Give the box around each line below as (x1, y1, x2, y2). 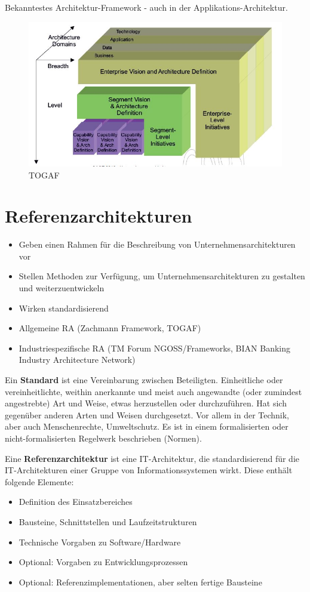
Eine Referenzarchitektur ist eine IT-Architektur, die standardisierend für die (5, 452, 300, 464)
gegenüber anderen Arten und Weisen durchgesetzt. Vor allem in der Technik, (5, 408, 290, 421)
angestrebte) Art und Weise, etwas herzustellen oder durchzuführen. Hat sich (5, 397, 287, 409)
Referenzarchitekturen (5, 203, 192, 228)
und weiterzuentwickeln (19, 282, 105, 294)
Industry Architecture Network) (19, 353, 136, 366)
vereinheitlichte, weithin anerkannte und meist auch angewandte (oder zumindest (5, 385, 302, 397)
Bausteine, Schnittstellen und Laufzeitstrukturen (19, 515, 197, 528)
